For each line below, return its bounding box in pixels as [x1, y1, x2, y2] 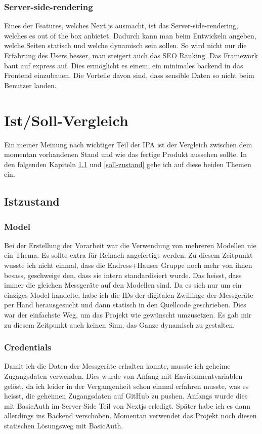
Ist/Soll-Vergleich [4, 109, 128, 130]
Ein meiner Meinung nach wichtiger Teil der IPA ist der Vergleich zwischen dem [4, 139, 252, 149]
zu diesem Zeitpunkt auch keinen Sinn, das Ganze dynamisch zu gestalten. [4, 319, 235, 330]
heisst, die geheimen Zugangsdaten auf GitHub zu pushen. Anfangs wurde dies [4, 390, 248, 401]
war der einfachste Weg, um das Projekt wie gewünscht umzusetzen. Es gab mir [4, 309, 252, 320]
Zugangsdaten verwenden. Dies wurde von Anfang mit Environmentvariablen [4, 371, 243, 381]
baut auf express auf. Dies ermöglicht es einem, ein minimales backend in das [4, 60, 243, 70]
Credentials [4, 341, 52, 353]
